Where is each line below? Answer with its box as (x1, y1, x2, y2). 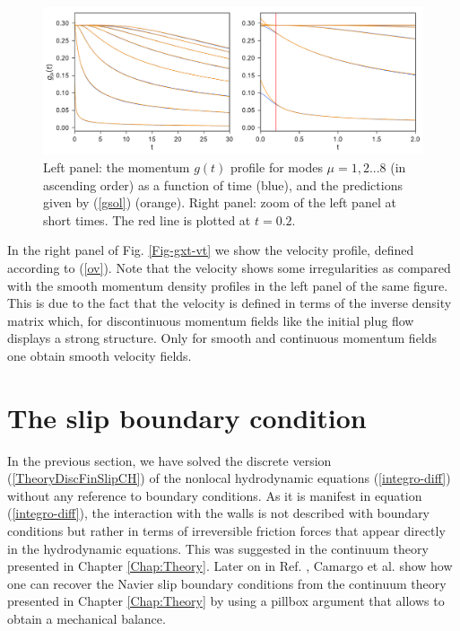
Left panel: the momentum (43, 157, 190, 176)
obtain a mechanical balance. (7, 609, 166, 627)
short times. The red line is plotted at (43, 210, 251, 229)
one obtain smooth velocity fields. (7, 346, 192, 364)
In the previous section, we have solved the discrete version (7, 451, 332, 469)
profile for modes (230, 157, 323, 176)
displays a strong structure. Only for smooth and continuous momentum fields (7, 329, 438, 347)
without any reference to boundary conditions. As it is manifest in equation (7, 486, 422, 504)
